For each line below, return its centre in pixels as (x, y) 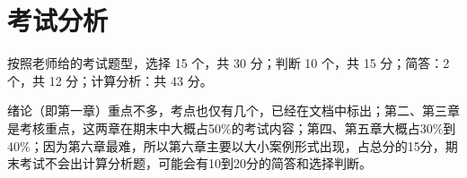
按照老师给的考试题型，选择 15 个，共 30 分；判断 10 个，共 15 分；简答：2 (229, 63)
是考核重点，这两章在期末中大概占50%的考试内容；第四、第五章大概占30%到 (232, 127)
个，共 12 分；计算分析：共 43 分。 (110, 80)
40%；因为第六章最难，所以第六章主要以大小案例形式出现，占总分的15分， (226, 145)
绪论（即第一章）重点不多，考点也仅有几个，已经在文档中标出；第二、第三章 (233, 110)
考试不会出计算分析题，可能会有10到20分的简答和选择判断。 (195, 163)
